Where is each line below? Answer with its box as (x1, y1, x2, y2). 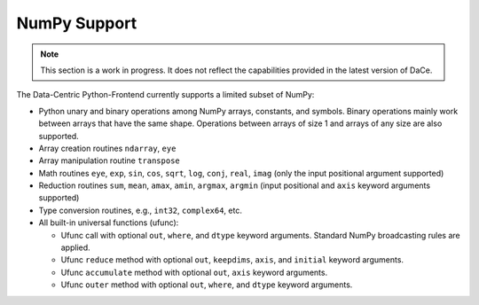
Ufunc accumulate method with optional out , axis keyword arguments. (60, 267, 328, 278)
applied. (60, 242, 90, 253)
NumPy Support (16, 13, 137, 33)
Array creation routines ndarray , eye (38, 143, 177, 153)
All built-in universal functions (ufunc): (38, 217, 179, 228)
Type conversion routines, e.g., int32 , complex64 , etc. (38, 205, 243, 215)
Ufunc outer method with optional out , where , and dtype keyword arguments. (60, 279, 353, 290)
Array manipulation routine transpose (38, 155, 181, 166)
